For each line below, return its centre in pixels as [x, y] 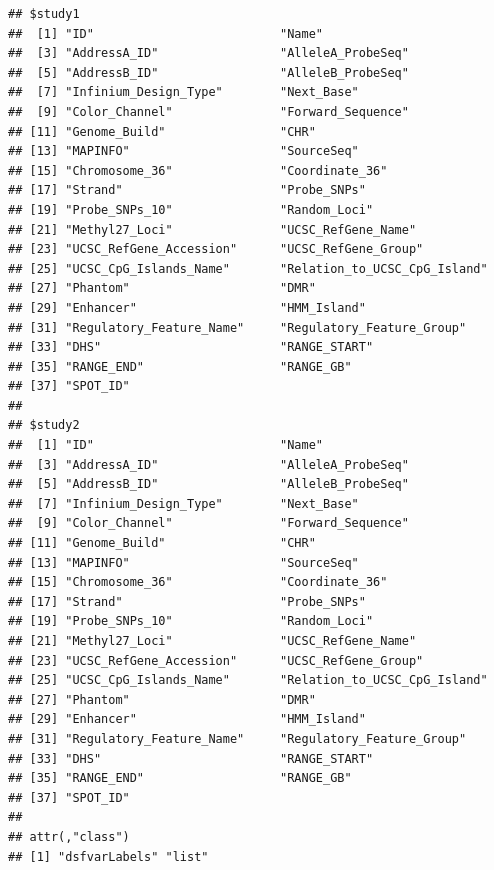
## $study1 [44, 14]
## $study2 [44, 425]
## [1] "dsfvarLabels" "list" [108, 856]
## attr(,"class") [69, 836]
